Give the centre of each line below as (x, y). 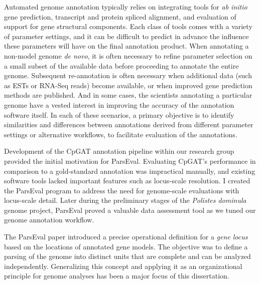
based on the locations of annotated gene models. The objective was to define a (126, 246)
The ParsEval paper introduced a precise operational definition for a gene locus (126, 237)
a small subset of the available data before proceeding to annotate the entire (121, 65)
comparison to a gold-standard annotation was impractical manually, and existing (130, 171)
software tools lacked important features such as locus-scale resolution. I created (127, 181)
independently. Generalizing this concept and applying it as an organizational (123, 266)
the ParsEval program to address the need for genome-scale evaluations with (122, 190)
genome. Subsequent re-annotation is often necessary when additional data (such (128, 75)
